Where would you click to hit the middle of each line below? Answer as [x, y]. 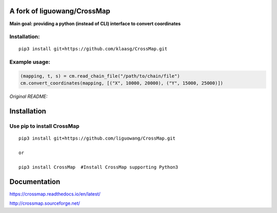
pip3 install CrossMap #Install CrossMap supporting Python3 [98, 167]
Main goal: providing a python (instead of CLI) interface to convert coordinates [95, 24]
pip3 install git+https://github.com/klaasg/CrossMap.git [93, 49]
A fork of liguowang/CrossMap [60, 11]
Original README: [28, 96]
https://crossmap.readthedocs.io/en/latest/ [55, 194]
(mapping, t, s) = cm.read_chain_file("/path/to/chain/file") [100, 76]
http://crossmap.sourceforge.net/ [45, 203]
